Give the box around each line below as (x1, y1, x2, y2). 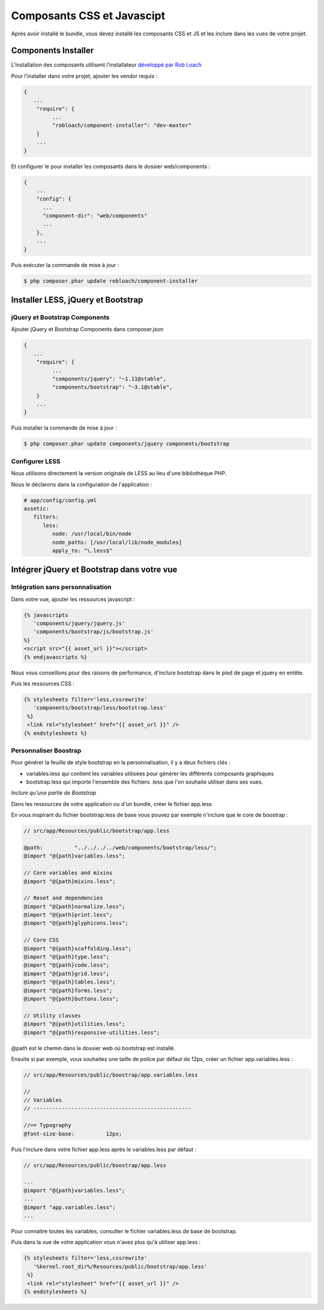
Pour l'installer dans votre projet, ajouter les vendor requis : (11, 72, 158, 79)
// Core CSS (23, 937, 59, 943)
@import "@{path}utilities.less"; (23, 1021, 125, 1027)
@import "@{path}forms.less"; (23, 987, 113, 994)
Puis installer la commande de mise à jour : (11, 424, 117, 431)
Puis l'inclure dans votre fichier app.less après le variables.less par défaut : (11, 1146, 197, 1153)
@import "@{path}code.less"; (23, 962, 110, 969)
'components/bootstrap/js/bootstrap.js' (33, 628, 154, 635)
